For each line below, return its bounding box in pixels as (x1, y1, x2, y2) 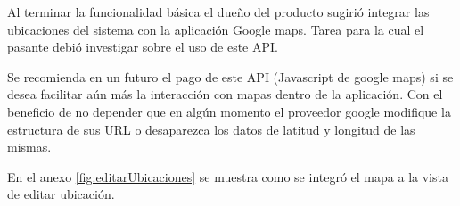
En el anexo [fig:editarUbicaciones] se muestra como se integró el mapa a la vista (7, 167, 448, 185)
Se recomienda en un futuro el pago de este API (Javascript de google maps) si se (7, 67, 454, 86)
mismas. (7, 137, 52, 156)
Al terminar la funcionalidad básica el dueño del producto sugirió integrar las (7, 3, 430, 21)
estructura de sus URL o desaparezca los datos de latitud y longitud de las (7, 119, 415, 138)
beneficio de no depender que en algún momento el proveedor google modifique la (7, 102, 451, 120)
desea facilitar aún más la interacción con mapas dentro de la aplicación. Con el (7, 85, 443, 103)
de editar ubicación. (7, 185, 115, 203)
